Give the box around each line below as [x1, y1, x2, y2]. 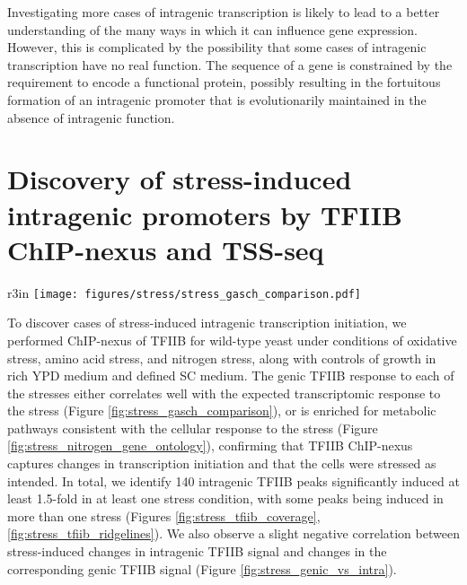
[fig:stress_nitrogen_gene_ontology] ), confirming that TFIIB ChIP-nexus [7, 436, 413, 455]
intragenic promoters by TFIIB [7, 196, 402, 232]
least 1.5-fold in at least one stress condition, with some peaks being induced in [7, 489, 444, 508]
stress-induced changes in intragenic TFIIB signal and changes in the [7, 542, 387, 561]
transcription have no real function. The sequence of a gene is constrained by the [7, 55, 453, 74]
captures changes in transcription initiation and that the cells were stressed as [7, 454, 436, 473]
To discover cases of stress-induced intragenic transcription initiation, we [7, 313, 407, 332]
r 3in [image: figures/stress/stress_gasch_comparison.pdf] [7, 283, 361, 301]
